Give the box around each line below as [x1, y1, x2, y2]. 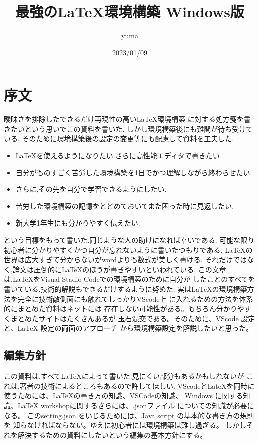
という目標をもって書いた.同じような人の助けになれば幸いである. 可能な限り [4, 235, 255, 245]
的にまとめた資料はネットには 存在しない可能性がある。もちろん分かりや [4, 303, 244, 314]
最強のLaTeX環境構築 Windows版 [15, 1, 244, 22]
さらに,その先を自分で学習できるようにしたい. [15, 184, 167, 194]
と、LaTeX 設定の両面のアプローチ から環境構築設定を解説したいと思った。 [4, 323, 253, 333]
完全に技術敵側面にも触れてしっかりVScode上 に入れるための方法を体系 [17, 293, 253, 304]
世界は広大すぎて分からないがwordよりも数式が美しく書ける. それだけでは [4, 254, 247, 265]
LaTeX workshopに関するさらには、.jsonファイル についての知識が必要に [17, 400, 254, 410]
